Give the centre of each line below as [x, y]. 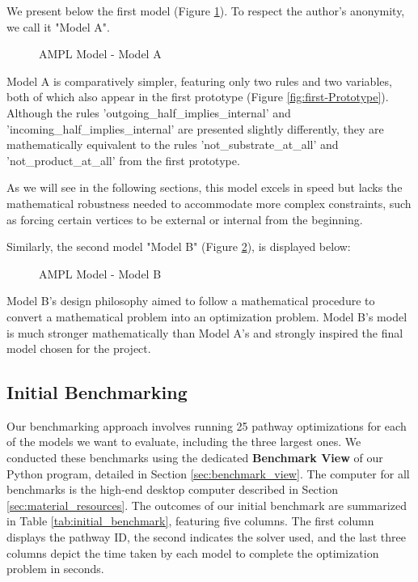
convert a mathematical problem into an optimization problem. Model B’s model [207, 316]
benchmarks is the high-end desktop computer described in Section [172, 489]
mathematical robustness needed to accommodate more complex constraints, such [209, 203]
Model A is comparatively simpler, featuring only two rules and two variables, [199, 81]
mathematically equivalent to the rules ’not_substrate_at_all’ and [173, 144]
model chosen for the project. [79, 348]
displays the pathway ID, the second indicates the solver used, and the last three [206, 537]
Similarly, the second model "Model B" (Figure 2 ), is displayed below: [179, 246]
